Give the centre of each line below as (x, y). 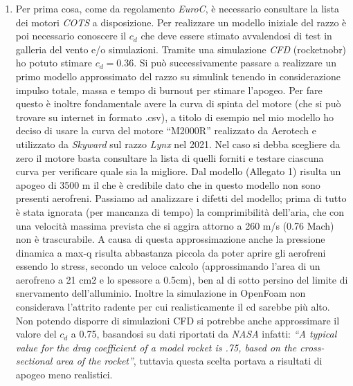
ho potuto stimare (54, 63)
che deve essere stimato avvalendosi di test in (236, 36)
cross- (312, 347)
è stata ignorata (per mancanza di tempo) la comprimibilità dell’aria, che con (180, 211)
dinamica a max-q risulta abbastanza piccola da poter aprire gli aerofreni (171, 252)
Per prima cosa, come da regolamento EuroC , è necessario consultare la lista (177, 8)
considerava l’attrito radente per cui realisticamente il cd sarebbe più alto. (173, 307)
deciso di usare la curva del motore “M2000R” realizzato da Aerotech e (166, 130)
